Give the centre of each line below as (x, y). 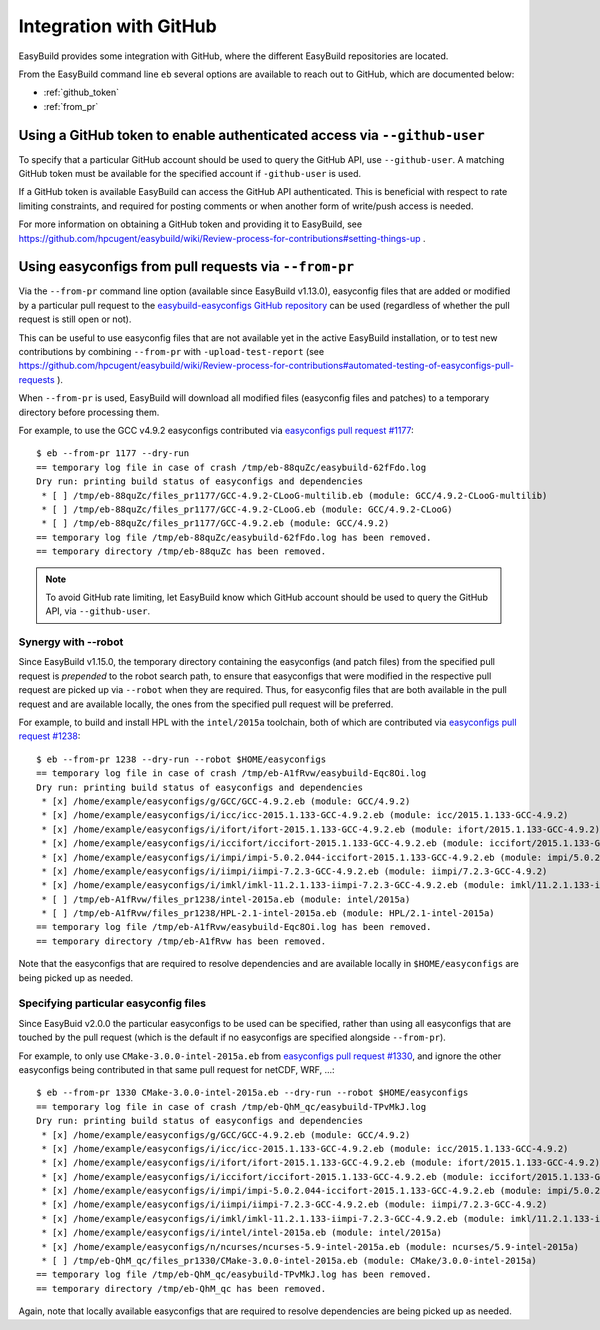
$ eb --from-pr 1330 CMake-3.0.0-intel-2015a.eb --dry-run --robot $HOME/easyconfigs (252, 1093)
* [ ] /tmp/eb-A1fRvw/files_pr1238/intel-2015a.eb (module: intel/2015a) (226, 899)
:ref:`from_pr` (71, 106)
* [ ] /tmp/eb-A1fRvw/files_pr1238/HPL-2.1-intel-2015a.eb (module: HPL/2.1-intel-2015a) (268, 913)
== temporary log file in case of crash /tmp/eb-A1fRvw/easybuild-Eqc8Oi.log (231, 773)
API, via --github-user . (98, 611)
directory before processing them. (89, 412)
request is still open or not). (75, 319)
